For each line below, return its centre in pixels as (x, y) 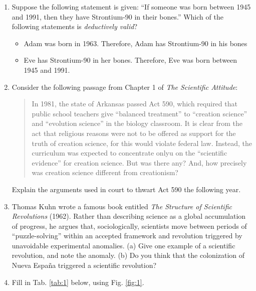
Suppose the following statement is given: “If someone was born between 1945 (131, 7)
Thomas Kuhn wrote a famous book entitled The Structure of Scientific (122, 206)
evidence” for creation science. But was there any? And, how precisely (139, 162)
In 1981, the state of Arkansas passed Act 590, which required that (135, 104)
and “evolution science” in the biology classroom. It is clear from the (137, 123)
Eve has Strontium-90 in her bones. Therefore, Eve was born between (131, 60)
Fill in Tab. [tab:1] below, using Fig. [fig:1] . (78, 282)
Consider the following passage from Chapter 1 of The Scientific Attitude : (125, 87)
